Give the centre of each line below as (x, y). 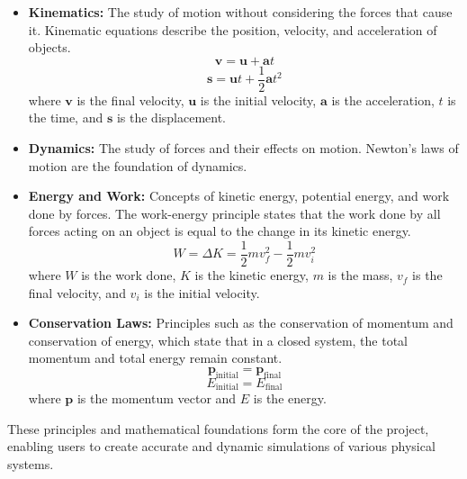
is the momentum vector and (157, 398)
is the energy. (290, 398)
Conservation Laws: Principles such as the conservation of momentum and (241, 323)
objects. (49, 47)
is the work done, (129, 275)
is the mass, (360, 275)
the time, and (66, 117)
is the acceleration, (383, 99)
